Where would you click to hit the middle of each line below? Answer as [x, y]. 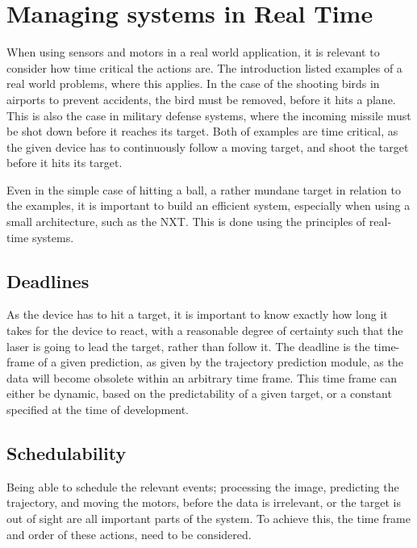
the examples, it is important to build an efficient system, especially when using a [208, 205]
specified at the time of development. [98, 410]
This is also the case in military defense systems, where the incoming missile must [209, 115]
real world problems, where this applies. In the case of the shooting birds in [193, 84]
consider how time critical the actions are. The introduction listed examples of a [204, 67]
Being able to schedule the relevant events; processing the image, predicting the [203, 486]
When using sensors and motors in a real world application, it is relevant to [193, 52]
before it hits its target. [65, 163]
